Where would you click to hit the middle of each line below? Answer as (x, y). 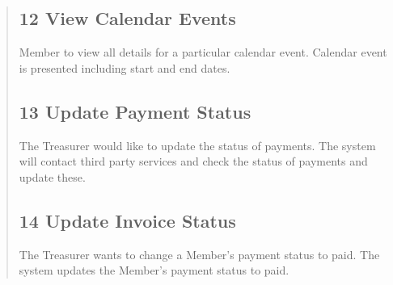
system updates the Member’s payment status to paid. (154, 270)
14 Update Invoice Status (127, 220)
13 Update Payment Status (135, 111)
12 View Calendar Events (127, 18)
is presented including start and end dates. (125, 67)
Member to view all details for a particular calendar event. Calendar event (203, 52)
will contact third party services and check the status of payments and (193, 161)
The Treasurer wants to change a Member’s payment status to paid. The (199, 254)
